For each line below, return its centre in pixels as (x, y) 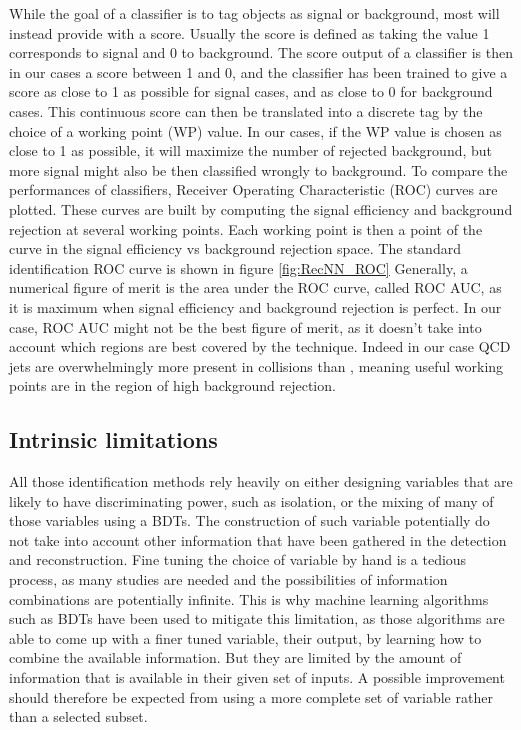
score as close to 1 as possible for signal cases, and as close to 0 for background (251, 91)
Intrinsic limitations (113, 439)
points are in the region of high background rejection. (172, 385)
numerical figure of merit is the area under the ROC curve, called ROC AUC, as (255, 287)
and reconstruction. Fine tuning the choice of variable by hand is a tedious (238, 559)
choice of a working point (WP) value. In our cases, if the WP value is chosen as (255, 130)
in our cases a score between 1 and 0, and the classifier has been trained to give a (258, 71)
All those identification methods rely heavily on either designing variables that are (261, 481)
